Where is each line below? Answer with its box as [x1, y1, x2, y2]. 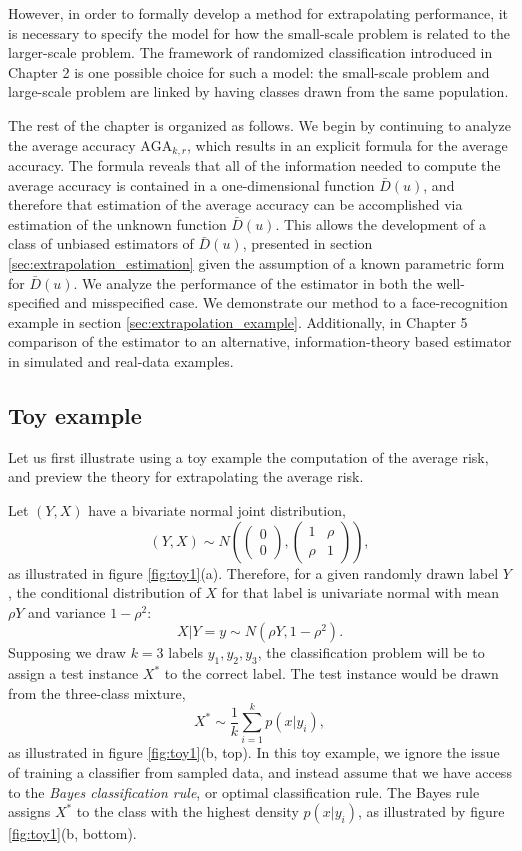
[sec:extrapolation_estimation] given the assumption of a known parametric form [8, 252, 505, 273]
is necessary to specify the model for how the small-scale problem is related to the [8, 22, 510, 43]
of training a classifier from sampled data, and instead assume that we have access [8, 762, 512, 783]
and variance [28, 601, 106, 622]
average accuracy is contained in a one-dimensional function [8, 174, 375, 195]
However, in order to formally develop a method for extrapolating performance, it [8, 3, 509, 23]
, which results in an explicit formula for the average [186, 134, 508, 155]
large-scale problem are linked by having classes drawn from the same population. [8, 81, 509, 102]
